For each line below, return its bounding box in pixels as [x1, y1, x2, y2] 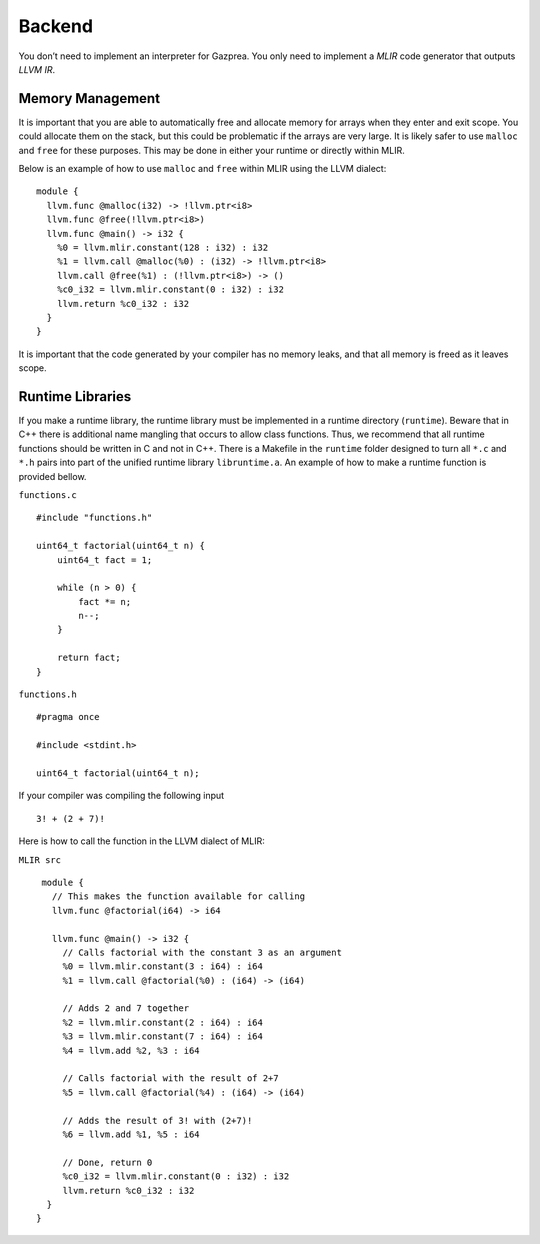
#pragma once [36, 711, 100, 723]
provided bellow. [18, 470, 87, 482]
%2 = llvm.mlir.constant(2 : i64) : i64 [62, 1016, 264, 1028]
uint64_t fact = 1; [56, 554, 153, 565]
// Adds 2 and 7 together [62, 1003, 190, 1014]
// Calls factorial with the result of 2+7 [62, 1073, 279, 1084]
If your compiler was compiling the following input [18, 790, 225, 802]
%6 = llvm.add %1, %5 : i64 [62, 1128, 200, 1140]
